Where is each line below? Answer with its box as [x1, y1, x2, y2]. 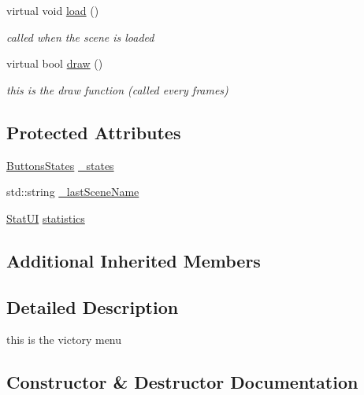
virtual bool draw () [6, 55, 103, 72]
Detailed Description [6, 294, 179, 319]
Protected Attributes [6, 120, 181, 144]
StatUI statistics [6, 209, 85, 226]
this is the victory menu [6, 331, 122, 348]
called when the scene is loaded [6, 28, 154, 45]
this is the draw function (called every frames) [6, 81, 228, 98]
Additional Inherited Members [6, 248, 261, 272]
